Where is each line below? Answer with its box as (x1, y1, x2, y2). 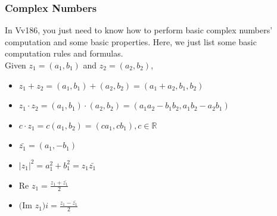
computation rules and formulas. (5, 47, 123, 60)
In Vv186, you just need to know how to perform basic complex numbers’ (5, 24, 273, 36)
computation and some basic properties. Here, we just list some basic (5, 35, 257, 48)
